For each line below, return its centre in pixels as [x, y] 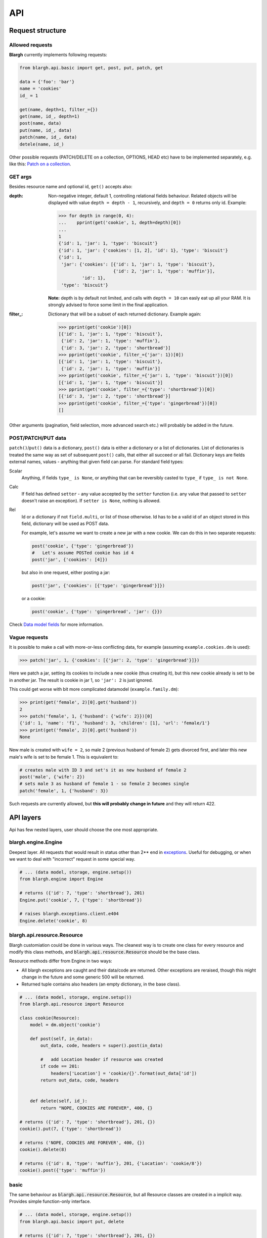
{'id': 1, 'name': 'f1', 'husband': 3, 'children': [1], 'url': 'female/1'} [115, 723]
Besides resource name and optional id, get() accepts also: [71, 187]
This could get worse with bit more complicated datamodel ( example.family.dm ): [94, 689]
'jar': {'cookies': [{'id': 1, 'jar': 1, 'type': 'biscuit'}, [138, 264]
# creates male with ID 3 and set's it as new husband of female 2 [103, 770]
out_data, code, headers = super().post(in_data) [102, 1046]
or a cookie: [34, 599]
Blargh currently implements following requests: [58, 55]
